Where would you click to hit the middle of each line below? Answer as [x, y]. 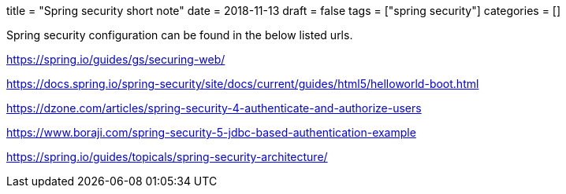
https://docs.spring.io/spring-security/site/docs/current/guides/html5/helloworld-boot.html [243, 84]
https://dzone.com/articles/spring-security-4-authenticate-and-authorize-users [214, 108]
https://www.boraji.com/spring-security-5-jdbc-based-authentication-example [211, 132]
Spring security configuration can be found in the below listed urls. [180, 35]
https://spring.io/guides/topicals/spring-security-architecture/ [167, 157]
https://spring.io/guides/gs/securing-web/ [116, 59]
